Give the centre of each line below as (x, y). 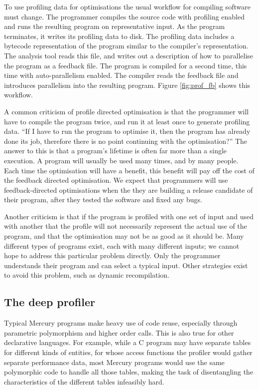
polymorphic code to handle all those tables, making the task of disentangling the (129, 372)
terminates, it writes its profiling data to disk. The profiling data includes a (119, 36)
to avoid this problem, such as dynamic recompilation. (87, 275)
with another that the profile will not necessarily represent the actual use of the (126, 226)
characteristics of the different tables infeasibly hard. (84, 381)
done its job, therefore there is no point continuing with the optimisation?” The (126, 141)
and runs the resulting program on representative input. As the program (115, 26)
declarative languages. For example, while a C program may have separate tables (128, 342)
